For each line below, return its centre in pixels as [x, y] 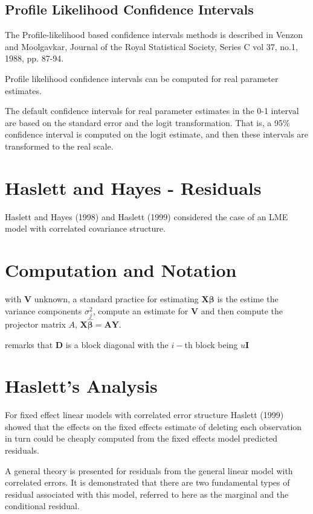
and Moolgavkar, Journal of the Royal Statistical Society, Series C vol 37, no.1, [151, 46]
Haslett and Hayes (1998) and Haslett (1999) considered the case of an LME [147, 216]
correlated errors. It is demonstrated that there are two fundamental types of [147, 482]
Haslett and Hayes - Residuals [133, 187]
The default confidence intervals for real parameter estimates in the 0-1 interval [152, 111]
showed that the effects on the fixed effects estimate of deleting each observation [153, 426]
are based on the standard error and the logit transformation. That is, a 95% [147, 122]
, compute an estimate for [140, 310]
